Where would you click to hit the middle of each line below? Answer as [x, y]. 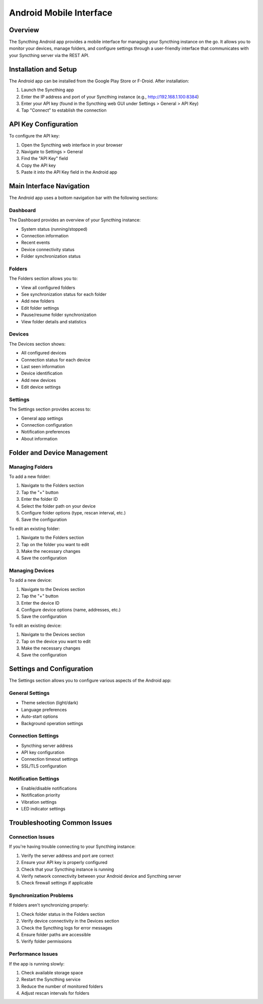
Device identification [42, 374]
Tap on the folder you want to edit [55, 544]
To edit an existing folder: [35, 529]
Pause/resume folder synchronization [59, 315]
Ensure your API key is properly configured [64, 863]
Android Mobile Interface [61, 13]
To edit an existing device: [35, 625]
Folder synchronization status [51, 256]
